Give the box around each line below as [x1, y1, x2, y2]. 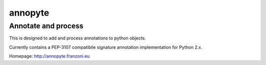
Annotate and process [9, 22, 84, 30]
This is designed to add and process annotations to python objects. [9, 35, 146, 41]
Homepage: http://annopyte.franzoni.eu [9, 53, 90, 59]
